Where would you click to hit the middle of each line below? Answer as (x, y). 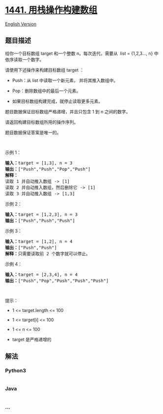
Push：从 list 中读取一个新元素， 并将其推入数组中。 (65, 80)
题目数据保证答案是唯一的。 (33, 132)
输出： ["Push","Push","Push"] (40, 220)
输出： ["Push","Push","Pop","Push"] (48, 169)
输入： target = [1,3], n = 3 (39, 163)
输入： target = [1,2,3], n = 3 (41, 214)
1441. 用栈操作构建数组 (51, 10)
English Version (21, 24)
